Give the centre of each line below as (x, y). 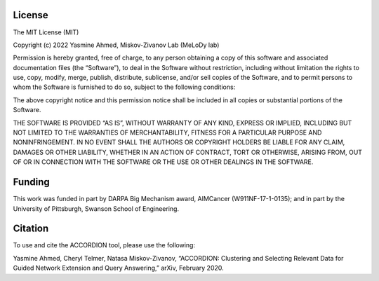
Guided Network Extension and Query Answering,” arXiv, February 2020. (118, 268)
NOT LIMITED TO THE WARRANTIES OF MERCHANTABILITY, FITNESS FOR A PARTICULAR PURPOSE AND (167, 132)
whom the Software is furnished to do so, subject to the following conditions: (124, 87)
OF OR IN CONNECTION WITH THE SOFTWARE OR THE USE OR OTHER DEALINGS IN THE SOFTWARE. (163, 162)
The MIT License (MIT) (46, 32)
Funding (32, 182)
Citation (31, 229)
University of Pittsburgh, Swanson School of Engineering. (96, 208)
